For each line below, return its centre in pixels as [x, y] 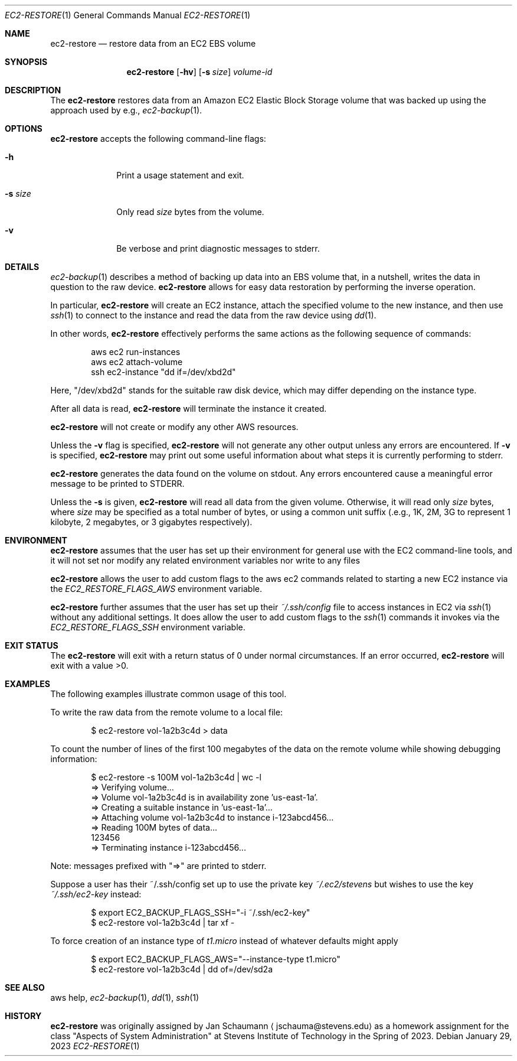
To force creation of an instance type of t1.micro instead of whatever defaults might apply [224, 941]
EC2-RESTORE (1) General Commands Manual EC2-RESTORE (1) [128, 15]
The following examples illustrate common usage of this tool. [168, 694]
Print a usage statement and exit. [180, 175]
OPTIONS [24, 128]
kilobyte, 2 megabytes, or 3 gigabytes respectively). [151, 522]
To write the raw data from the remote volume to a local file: [166, 712]
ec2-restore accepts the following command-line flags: [158, 139]
